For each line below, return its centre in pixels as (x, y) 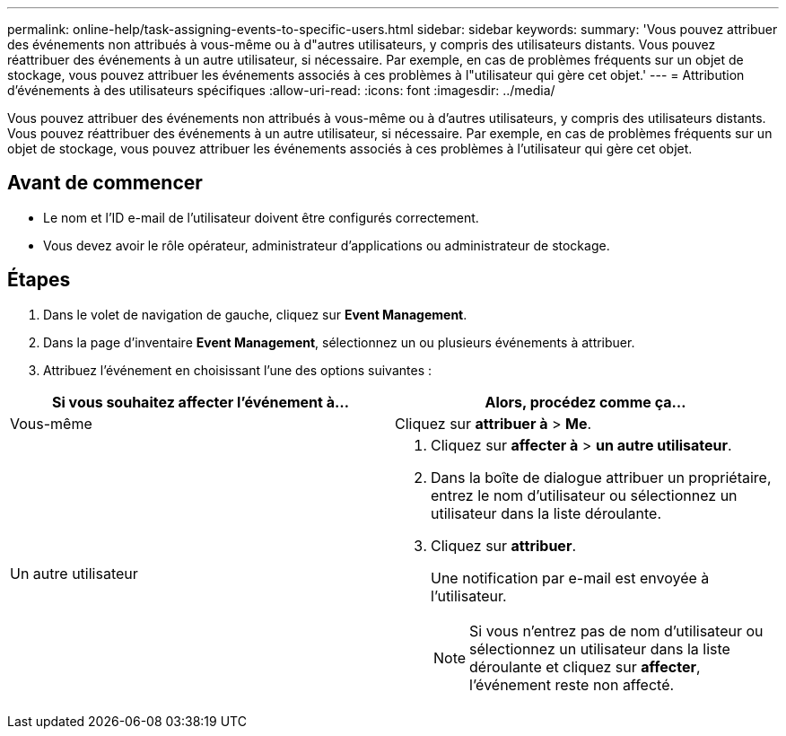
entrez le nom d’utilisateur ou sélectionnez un (584, 495)
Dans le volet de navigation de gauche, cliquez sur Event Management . (255, 314)
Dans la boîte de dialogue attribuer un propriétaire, (601, 477)
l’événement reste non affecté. (572, 684)
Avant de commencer (105, 183)
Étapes (39, 280)
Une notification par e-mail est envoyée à (570, 578)
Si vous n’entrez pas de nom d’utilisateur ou (616, 631)
